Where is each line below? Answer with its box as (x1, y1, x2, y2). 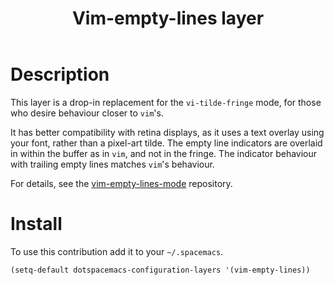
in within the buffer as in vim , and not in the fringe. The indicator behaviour (10, 147, 318, 159)
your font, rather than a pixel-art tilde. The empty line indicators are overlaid (10, 137, 323, 149)
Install (10, 213, 63, 236)
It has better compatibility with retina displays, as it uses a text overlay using (10, 126, 325, 138)
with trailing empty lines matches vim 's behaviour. (10, 158, 215, 170)
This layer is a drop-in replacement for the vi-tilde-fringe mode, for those (10, 96, 322, 108)
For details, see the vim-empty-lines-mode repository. (10, 177, 233, 189)
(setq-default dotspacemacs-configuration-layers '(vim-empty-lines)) (10, 265, 311, 275)
